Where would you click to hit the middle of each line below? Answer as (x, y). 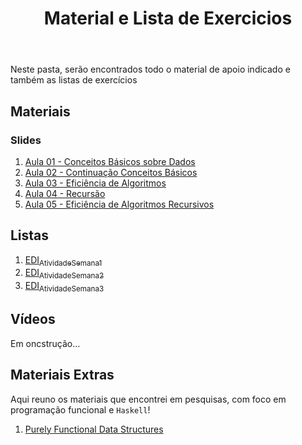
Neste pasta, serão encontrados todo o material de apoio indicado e (150, 69)
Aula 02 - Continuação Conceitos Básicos (111, 172)
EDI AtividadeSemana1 (63, 260)
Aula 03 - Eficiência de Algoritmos (95, 183)
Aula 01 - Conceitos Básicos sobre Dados (110, 161)
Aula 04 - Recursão (65, 193)
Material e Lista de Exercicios (168, 18)
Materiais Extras (62, 375)
